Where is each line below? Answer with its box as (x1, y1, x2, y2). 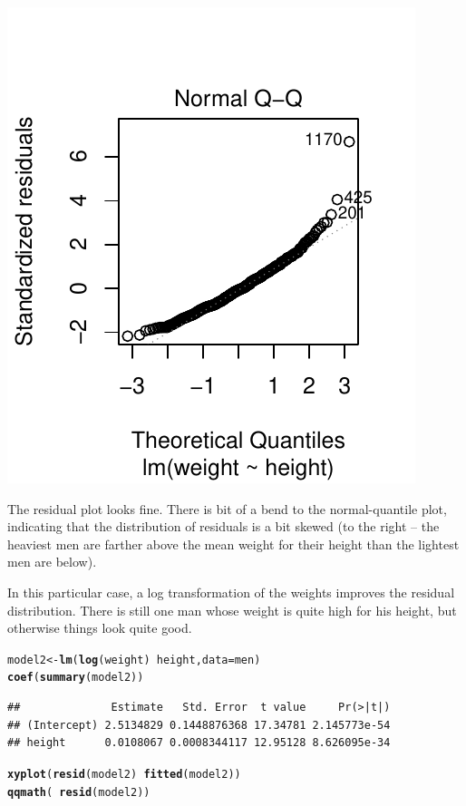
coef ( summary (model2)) (7, 671, 144, 685)
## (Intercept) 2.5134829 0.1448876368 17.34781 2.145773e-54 (7, 718, 391, 732)
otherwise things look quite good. (7, 618, 192, 637)
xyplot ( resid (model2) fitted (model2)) (7, 767, 241, 781)
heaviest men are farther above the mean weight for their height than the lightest (7, 534, 460, 553)
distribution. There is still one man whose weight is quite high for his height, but (7, 600, 457, 619)
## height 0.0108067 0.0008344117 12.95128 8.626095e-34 (7, 736, 391, 750)
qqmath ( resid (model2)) (7, 785, 150, 799)
